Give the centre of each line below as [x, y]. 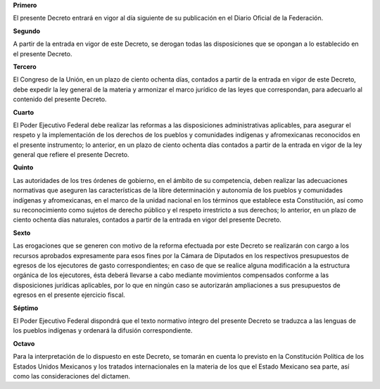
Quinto [23, 167]
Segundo [27, 31]
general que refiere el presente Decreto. [71, 155]
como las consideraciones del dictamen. [71, 376]
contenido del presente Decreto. [60, 99]
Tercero [25, 66]
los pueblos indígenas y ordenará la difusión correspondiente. [103, 331]
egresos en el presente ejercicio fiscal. [69, 295]
